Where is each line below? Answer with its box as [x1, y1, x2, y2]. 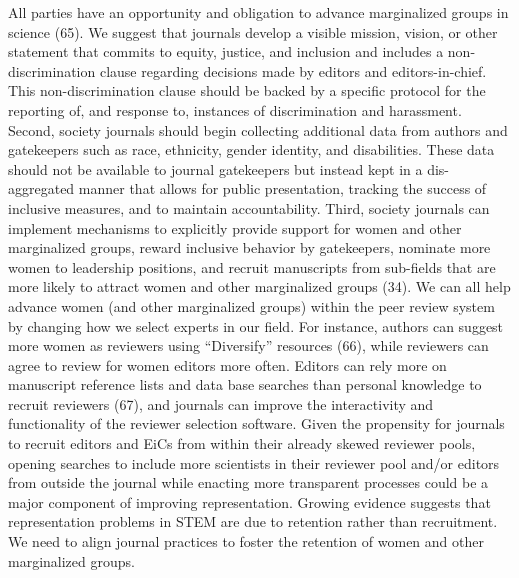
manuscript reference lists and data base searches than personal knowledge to [8, 374, 482, 395]
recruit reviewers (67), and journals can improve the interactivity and [8, 393, 434, 414]
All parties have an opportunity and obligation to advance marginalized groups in [8, 2, 509, 22]
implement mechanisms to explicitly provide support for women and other [8, 217, 462, 238]
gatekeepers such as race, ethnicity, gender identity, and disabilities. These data [8, 139, 495, 160]
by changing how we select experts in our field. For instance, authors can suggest [8, 315, 504, 336]
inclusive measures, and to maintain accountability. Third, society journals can [8, 197, 490, 218]
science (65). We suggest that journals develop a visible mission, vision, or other [8, 21, 498, 42]
